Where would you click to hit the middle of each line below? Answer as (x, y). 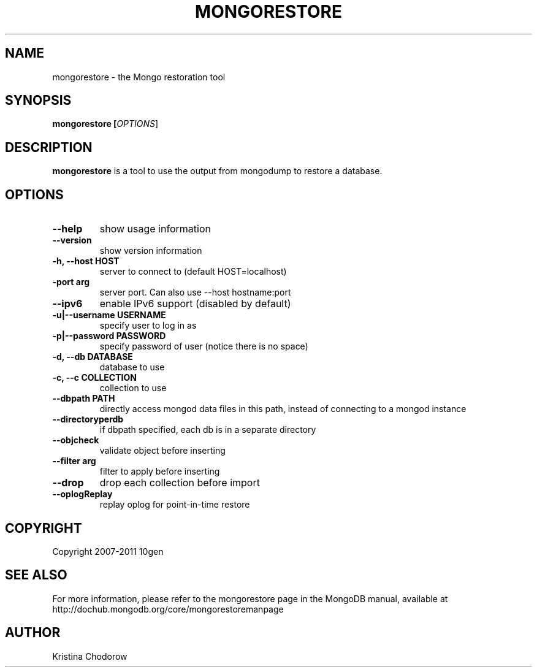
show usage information (155, 229)
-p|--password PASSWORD (109, 336)
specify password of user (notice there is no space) (204, 346)
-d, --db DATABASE (93, 357)
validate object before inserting (162, 451)
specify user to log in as (148, 326)
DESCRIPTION (49, 147)
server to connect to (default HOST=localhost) (193, 272)
